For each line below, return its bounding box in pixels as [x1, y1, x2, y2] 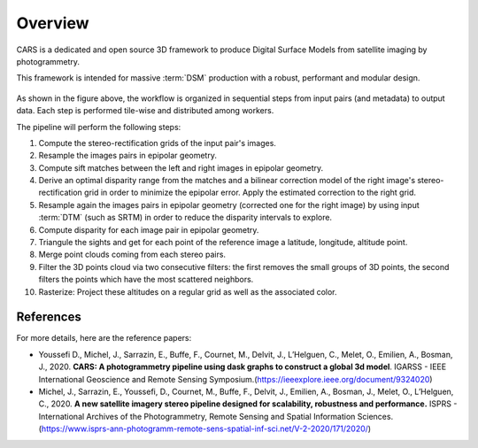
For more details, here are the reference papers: [16, 333, 192, 344]
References [16, 310, 81, 325]
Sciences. [357, 411, 394, 421]
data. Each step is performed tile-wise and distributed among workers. [16, 105, 274, 116]
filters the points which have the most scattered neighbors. [38, 274, 254, 285]
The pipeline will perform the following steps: [16, 121, 181, 132]
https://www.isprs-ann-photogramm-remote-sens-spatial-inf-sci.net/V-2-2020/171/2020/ [41, 423, 369, 434]
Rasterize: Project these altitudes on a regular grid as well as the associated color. [38, 286, 337, 297]
